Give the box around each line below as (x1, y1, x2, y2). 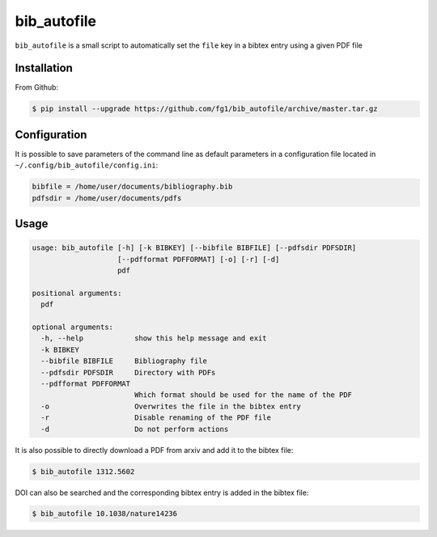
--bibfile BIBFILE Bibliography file (40, 357, 208, 366)
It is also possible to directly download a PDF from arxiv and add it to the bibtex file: (15, 445, 294, 455)
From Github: (15, 82, 59, 92)
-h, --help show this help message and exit (40, 334, 267, 343)
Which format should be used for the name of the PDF (134, 391, 352, 400)
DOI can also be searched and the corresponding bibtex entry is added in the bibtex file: (15, 488, 309, 497)
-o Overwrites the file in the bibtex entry (40, 401, 301, 411)
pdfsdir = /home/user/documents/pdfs (32, 193, 182, 202)
